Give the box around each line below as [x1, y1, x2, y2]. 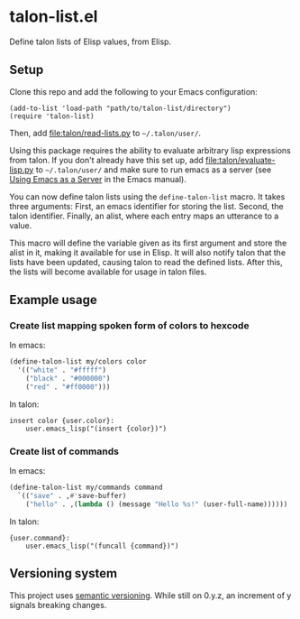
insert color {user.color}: [9, 416, 115, 425]
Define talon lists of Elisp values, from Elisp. [9, 36, 172, 47]
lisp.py [9, 164, 34, 175]
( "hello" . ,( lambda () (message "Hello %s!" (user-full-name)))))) [25, 499, 288, 509]
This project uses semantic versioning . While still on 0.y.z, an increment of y [9, 589, 292, 601]
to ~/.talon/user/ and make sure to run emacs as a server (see [35, 164, 272, 175]
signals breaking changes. [9, 599, 107, 610]
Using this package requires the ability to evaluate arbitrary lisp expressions [9, 144, 291, 155]
